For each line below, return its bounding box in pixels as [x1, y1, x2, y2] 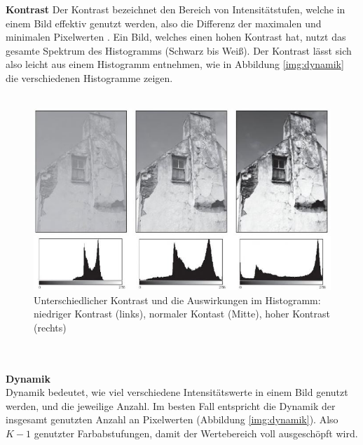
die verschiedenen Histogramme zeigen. [6, 70, 173, 85]
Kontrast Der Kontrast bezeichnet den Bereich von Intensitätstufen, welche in [6, 2, 345, 16]
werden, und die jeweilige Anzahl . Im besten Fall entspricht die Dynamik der [6, 398, 336, 413]
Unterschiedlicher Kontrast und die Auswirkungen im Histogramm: [34, 292, 321, 307]
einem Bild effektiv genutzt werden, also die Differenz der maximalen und [6, 15, 322, 30]
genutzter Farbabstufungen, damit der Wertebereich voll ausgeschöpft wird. [34, 426, 358, 441]
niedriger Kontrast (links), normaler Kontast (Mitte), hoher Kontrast [34, 306, 330, 321]
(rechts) [34, 320, 67, 334]
